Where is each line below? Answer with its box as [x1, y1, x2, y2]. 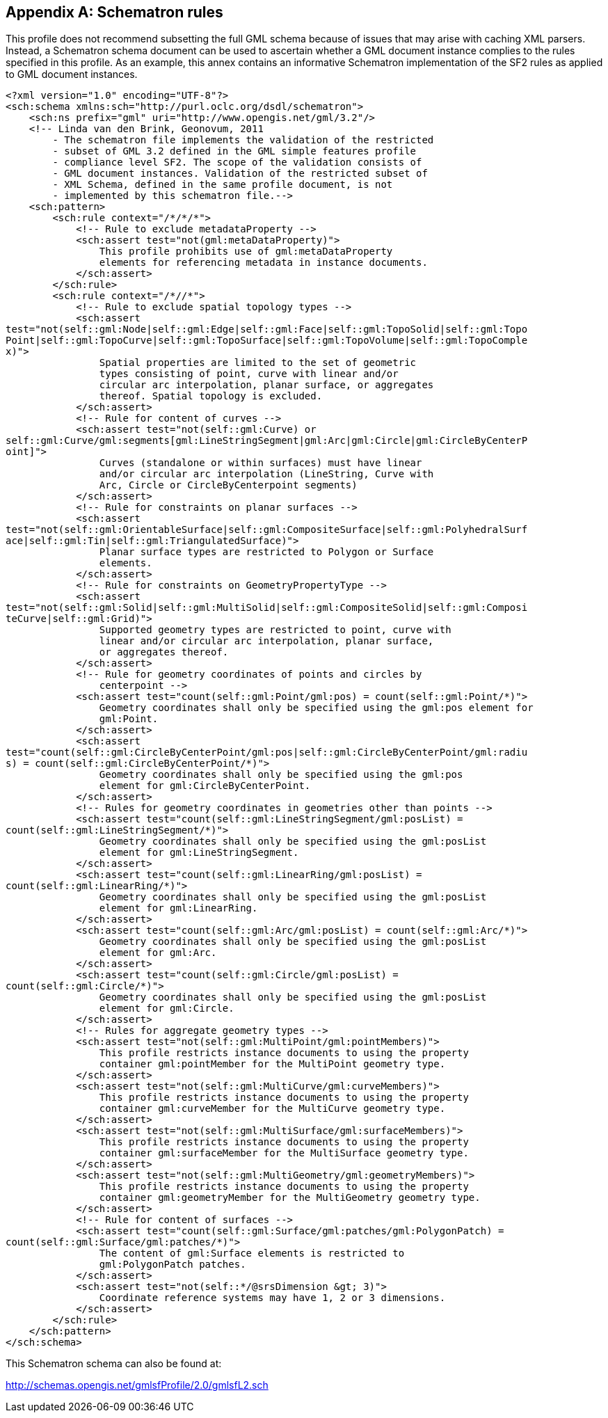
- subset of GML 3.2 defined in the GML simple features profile [52, 145, 417, 157]
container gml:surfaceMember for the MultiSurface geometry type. [99, 1147, 469, 1159]
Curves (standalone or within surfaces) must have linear [99, 457, 422, 469]
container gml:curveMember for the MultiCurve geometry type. [99, 1103, 446, 1115]
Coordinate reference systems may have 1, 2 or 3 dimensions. [99, 1292, 446, 1304]
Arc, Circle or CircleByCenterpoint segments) [99, 479, 358, 491]
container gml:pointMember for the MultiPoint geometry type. [99, 1058, 446, 1070]
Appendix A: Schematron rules [6, 3, 223, 21]
